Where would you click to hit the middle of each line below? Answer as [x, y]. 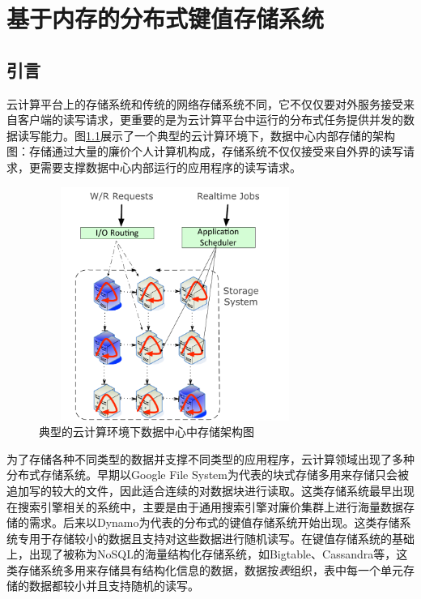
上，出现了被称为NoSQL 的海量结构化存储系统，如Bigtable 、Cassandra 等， [202, 554]
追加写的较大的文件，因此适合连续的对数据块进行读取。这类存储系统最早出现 [210, 490]
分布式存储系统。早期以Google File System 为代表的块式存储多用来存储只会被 [208, 475]
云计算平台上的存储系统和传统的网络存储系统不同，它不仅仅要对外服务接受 [205, 103]
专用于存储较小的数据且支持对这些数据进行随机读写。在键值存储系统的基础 [216, 538]
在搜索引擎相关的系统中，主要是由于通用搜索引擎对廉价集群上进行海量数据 [205, 506]
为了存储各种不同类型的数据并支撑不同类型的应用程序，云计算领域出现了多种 [210, 458]
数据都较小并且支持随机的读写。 [114, 586]
